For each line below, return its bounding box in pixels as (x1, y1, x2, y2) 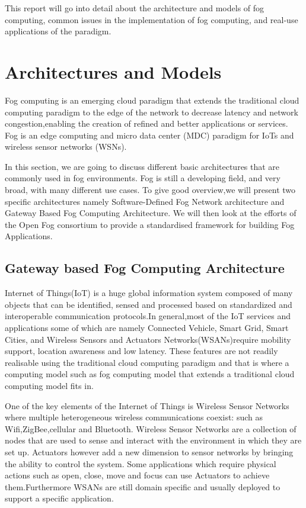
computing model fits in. (5, 379, 94, 391)
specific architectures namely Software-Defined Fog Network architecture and (5, 195, 285, 207)
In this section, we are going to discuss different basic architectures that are (5, 160, 280, 172)
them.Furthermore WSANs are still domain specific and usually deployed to (5, 480, 280, 493)
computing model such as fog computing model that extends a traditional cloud (5, 368, 295, 380)
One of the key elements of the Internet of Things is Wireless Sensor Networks (5, 399, 289, 411)
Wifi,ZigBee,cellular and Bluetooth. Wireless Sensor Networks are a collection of (5, 422, 297, 435)
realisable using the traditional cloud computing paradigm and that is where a (5, 356, 289, 368)
